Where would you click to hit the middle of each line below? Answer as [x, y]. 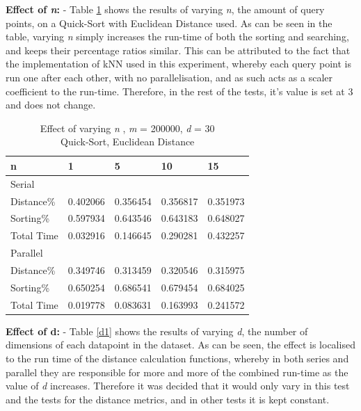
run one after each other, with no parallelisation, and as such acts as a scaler [169, 77]
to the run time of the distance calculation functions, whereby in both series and [177, 358]
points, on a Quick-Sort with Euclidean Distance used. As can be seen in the [169, 23]
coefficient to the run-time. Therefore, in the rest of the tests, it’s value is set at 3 [179, 91]
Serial [23, 183]
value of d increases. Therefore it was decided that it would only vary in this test [178, 386]
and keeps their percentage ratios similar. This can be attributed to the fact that [178, 50]
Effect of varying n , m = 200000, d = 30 [127, 128]
